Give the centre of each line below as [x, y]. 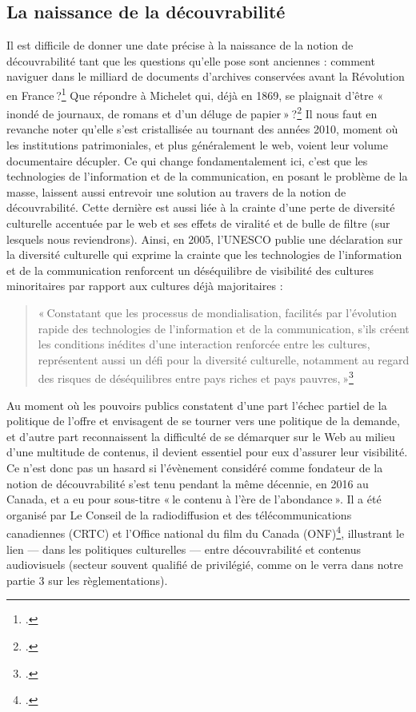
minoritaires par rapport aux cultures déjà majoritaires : [145, 286]
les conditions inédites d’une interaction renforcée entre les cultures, [204, 344]
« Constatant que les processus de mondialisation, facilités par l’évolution [218, 313]
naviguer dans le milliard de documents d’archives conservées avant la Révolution [206, 76]
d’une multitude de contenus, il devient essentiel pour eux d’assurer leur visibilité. [207, 452]
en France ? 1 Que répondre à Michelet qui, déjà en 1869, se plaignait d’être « [195, 93]
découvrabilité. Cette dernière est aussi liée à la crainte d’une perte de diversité [201, 207]
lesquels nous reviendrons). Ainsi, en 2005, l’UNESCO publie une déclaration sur [205, 239]
